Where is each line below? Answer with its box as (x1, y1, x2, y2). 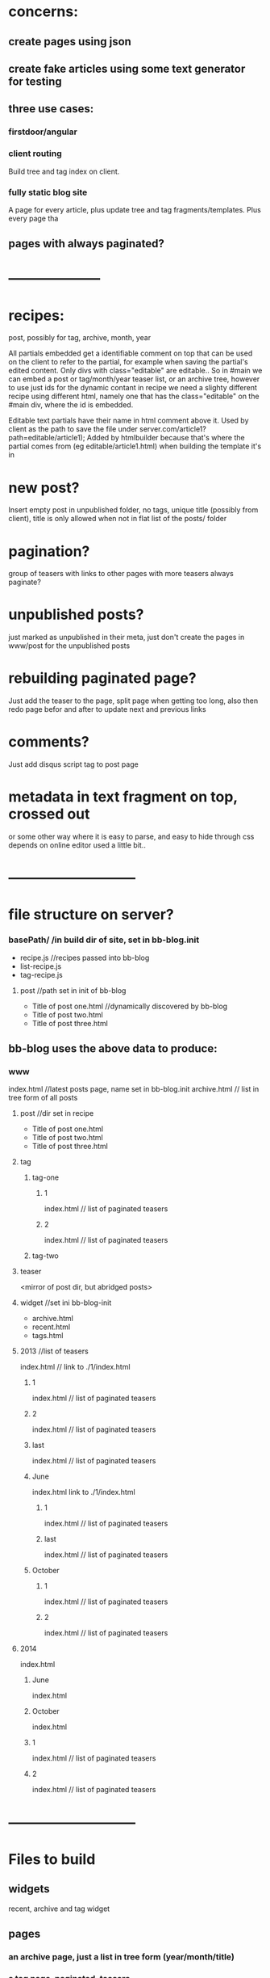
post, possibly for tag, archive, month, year (8, 333, 152, 343)
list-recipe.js (19, 961, 62, 971)
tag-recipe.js (19, 970, 63, 979)
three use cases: (8, 102, 94, 116)
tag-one (31, 1172, 59, 1182)
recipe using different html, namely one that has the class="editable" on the (8, 391, 260, 402)
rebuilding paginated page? (8, 669, 197, 688)
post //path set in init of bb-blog (19, 985, 127, 995)
